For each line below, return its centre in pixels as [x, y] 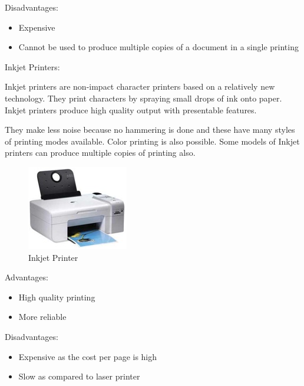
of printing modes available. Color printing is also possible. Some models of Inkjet [152, 141]
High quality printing [57, 297]
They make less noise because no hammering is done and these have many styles [150, 130]
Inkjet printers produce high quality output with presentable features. [131, 109]
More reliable [42, 317]
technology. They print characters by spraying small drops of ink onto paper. [143, 98]
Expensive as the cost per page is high [88, 356]
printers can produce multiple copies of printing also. [100, 153]
